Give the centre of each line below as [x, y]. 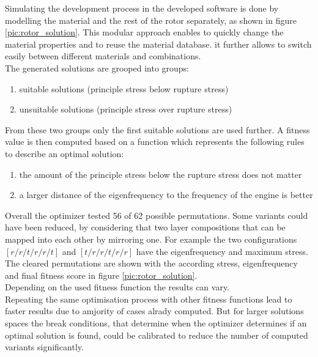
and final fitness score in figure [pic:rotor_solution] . [101, 275]
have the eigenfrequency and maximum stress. [222, 251]
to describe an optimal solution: [65, 153]
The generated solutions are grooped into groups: [97, 68]
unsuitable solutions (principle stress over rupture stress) [126, 109]
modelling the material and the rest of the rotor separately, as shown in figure [151, 20]
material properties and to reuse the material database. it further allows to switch [158, 44]
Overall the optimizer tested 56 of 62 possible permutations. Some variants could [157, 215]
